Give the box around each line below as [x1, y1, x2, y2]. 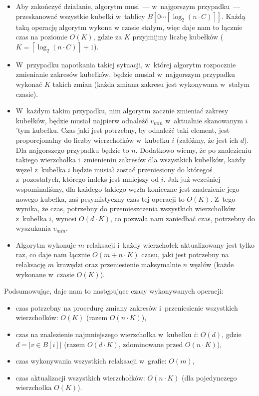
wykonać [15, 78, 42, 89]
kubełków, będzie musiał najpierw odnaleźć [15, 115, 148, 125]
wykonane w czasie [15, 269, 74, 279]
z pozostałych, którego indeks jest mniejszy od [15, 174, 159, 184]
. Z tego [210, 193, 236, 204]
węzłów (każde [189, 259, 234, 270]
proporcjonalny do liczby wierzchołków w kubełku [15, 134, 170, 145]
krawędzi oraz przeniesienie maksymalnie [56, 259, 181, 270]
